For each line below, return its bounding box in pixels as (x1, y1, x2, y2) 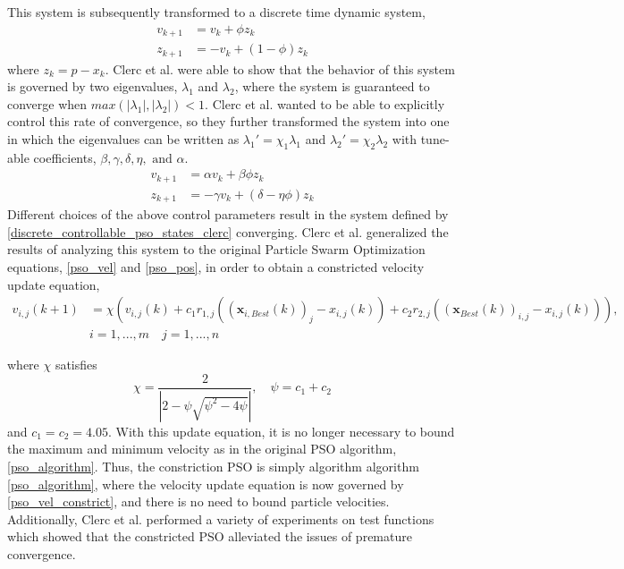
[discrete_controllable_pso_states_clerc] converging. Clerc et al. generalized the (7, 222, 449, 241)
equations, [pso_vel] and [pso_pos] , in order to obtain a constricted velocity (7, 258, 425, 276)
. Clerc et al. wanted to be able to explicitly (205, 94, 445, 113)
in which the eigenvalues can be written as (7, 129, 240, 148)
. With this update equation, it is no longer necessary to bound (107, 421, 455, 440)
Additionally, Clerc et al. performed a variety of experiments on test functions (7, 509, 434, 528)
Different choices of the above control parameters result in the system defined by (7, 205, 449, 224)
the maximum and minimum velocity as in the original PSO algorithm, (7, 439, 397, 458)
